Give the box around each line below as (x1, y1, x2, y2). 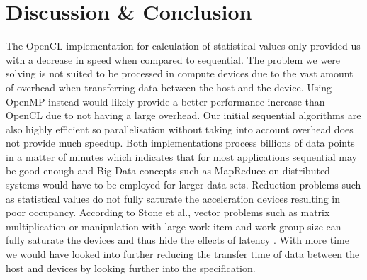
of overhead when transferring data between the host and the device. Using (6, 79, 332, 94)
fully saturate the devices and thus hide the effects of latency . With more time (6, 233, 349, 247)
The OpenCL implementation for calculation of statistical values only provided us (6, 38, 361, 53)
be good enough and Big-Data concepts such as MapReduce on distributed (6, 163, 330, 178)
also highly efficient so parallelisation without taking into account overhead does (6, 121, 354, 136)
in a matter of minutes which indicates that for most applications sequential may (6, 149, 357, 164)
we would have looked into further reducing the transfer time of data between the (6, 247, 360, 262)
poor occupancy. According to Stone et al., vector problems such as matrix (6, 205, 330, 220)
